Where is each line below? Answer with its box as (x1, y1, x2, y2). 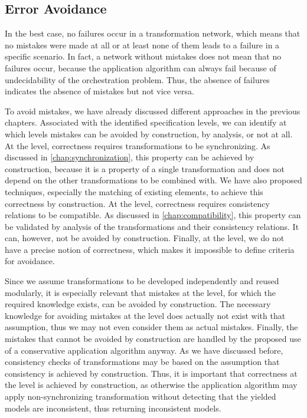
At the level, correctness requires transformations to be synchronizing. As (5, 139, 270, 152)
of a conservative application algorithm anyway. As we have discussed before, (5, 344, 283, 356)
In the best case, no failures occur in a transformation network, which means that (5, 27, 301, 40)
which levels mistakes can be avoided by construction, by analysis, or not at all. (5, 127, 293, 140)
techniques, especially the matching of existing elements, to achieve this (5, 185, 263, 198)
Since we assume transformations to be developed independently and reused (5, 275, 279, 287)
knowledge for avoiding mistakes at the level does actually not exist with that (5, 309, 286, 321)
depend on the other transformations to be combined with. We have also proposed (5, 174, 302, 186)
